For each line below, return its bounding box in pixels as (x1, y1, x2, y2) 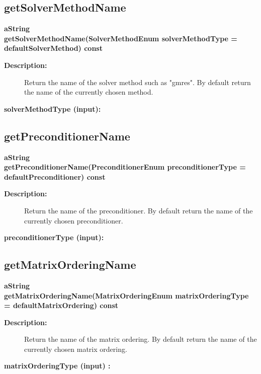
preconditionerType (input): (4, 232, 104, 243)
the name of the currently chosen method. (24, 87, 153, 97)
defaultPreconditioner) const (4, 171, 106, 182)
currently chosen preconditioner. (24, 215, 123, 226)
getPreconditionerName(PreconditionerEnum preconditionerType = (4, 162, 246, 172)
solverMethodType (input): (4, 103, 101, 114)
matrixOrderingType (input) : (4, 360, 111, 371)
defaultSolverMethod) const (4, 43, 103, 53)
